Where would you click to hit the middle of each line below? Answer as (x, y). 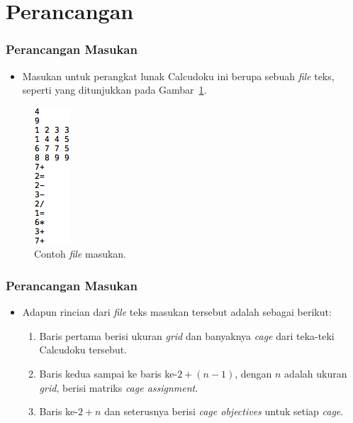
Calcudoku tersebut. (83, 350)
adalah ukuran (316, 373)
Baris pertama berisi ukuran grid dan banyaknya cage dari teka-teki (187, 335)
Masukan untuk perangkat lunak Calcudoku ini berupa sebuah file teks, (178, 76)
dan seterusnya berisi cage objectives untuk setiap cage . (224, 411)
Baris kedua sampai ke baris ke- (108, 373)
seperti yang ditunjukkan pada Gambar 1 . (114, 90)
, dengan (253, 373)
